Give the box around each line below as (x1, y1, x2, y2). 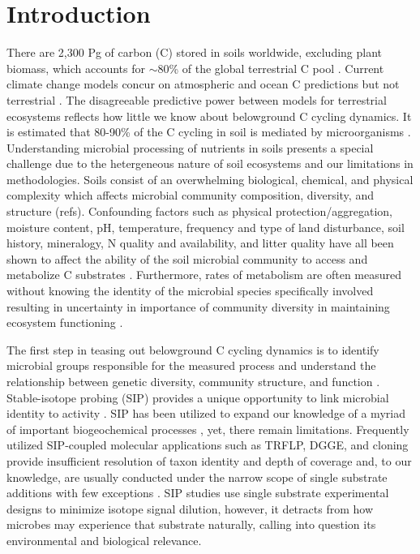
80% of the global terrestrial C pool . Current (157, 59, 384, 76)
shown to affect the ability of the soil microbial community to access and (6, 250, 368, 267)
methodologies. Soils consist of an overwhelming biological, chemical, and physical (6, 170, 414, 187)
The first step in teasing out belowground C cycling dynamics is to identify (6, 341, 379, 358)
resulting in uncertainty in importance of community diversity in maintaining (6, 298, 390, 315)
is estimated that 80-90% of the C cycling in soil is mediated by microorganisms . (6, 123, 411, 140)
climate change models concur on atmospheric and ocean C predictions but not (6, 75, 400, 92)
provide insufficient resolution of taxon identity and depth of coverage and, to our (6, 452, 412, 469)
